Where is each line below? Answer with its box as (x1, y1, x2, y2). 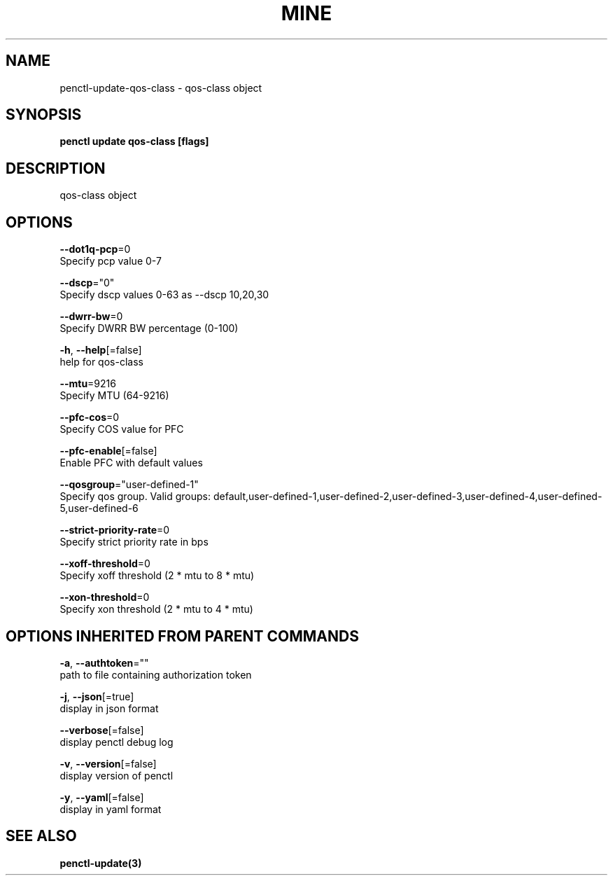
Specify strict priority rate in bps (59, 536, 209, 548)
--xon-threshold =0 (59, 591, 150, 604)
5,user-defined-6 (59, 502, 139, 515)
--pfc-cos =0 (59, 411, 120, 424)
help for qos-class (59, 356, 143, 368)
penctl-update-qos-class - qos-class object (59, 81, 262, 94)
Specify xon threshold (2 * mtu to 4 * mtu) (59, 603, 253, 616)
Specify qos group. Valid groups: (59, 490, 211, 503)
